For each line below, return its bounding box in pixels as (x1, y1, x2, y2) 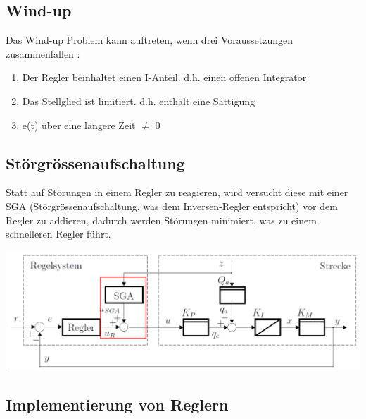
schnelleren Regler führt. (6, 226, 111, 241)
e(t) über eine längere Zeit (22, 117, 136, 132)
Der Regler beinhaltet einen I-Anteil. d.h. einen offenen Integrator (22, 70, 307, 85)
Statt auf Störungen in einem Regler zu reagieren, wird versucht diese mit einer (6, 185, 348, 200)
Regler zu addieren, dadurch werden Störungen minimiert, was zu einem (6, 212, 317, 227)
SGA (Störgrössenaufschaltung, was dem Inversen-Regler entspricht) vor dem (6, 198, 338, 213)
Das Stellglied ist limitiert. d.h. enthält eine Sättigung (22, 93, 255, 108)
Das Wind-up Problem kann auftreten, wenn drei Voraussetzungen (6, 32, 293, 47)
